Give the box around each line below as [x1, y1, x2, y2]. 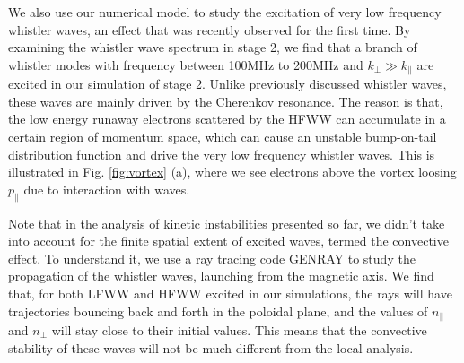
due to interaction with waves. [23, 179, 190, 198]
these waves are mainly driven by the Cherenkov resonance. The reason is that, [8, 91, 443, 110]
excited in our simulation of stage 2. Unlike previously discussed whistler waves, [8, 74, 447, 93]
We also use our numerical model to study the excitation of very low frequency [8, 3, 442, 21]
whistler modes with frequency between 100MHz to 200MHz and [8, 55, 363, 73]
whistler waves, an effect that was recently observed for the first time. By [8, 20, 411, 39]
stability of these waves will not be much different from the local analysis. [8, 338, 414, 357]
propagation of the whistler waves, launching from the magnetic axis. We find [8, 266, 434, 285]
